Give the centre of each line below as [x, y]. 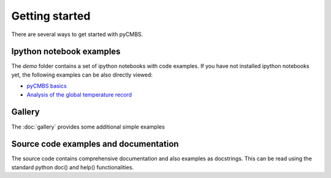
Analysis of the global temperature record [79, 94]
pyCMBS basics [47, 86]
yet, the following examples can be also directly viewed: [82, 75]
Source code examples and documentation [95, 144]
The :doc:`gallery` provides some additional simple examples [88, 127]
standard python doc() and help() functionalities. [73, 167]
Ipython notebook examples [66, 52]
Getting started [51, 16]
